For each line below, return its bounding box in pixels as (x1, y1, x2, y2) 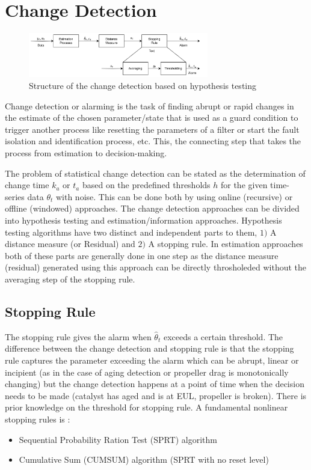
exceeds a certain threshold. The (163, 330, 283, 343)
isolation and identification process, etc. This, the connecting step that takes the (5, 135, 301, 147)
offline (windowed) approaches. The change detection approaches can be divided (5, 202, 300, 215)
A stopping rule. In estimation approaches (148, 237, 303, 250)
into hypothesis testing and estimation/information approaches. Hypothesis (5, 213, 282, 226)
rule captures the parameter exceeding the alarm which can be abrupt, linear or (5, 353, 299, 366)
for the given (220, 179, 268, 191)
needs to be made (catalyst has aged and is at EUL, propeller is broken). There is (5, 389, 307, 401)
